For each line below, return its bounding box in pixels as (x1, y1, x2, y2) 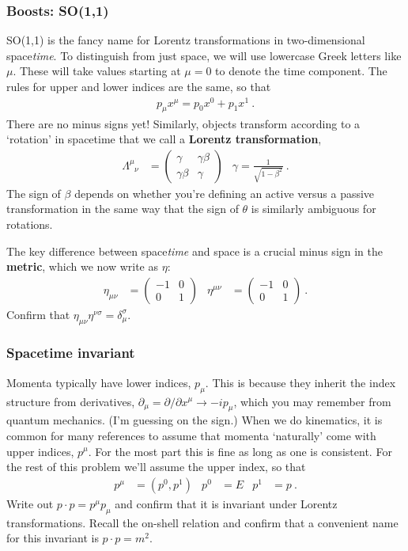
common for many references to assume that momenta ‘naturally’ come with (6, 427, 376, 443)
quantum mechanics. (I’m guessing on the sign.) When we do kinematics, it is (6, 412, 383, 428)
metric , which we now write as (6, 258, 159, 275)
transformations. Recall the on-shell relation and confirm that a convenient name (6, 514, 399, 530)
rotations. (6, 215, 53, 232)
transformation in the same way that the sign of (6, 200, 239, 217)
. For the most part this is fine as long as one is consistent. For (88, 443, 392, 459)
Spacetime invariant (6, 343, 135, 363)
